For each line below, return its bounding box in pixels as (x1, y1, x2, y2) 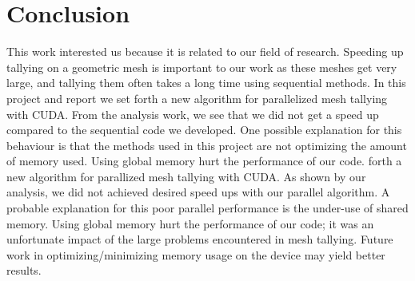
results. (6, 262, 42, 279)
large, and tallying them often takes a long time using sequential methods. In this (6, 74, 406, 91)
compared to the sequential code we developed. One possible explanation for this (6, 121, 402, 138)
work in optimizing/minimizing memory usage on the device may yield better (6, 246, 385, 263)
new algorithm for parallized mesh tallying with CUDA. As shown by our (6, 168, 366, 184)
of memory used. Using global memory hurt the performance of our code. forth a (6, 152, 402, 169)
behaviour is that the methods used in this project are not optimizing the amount (6, 137, 407, 153)
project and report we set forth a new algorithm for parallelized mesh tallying (6, 89, 388, 106)
